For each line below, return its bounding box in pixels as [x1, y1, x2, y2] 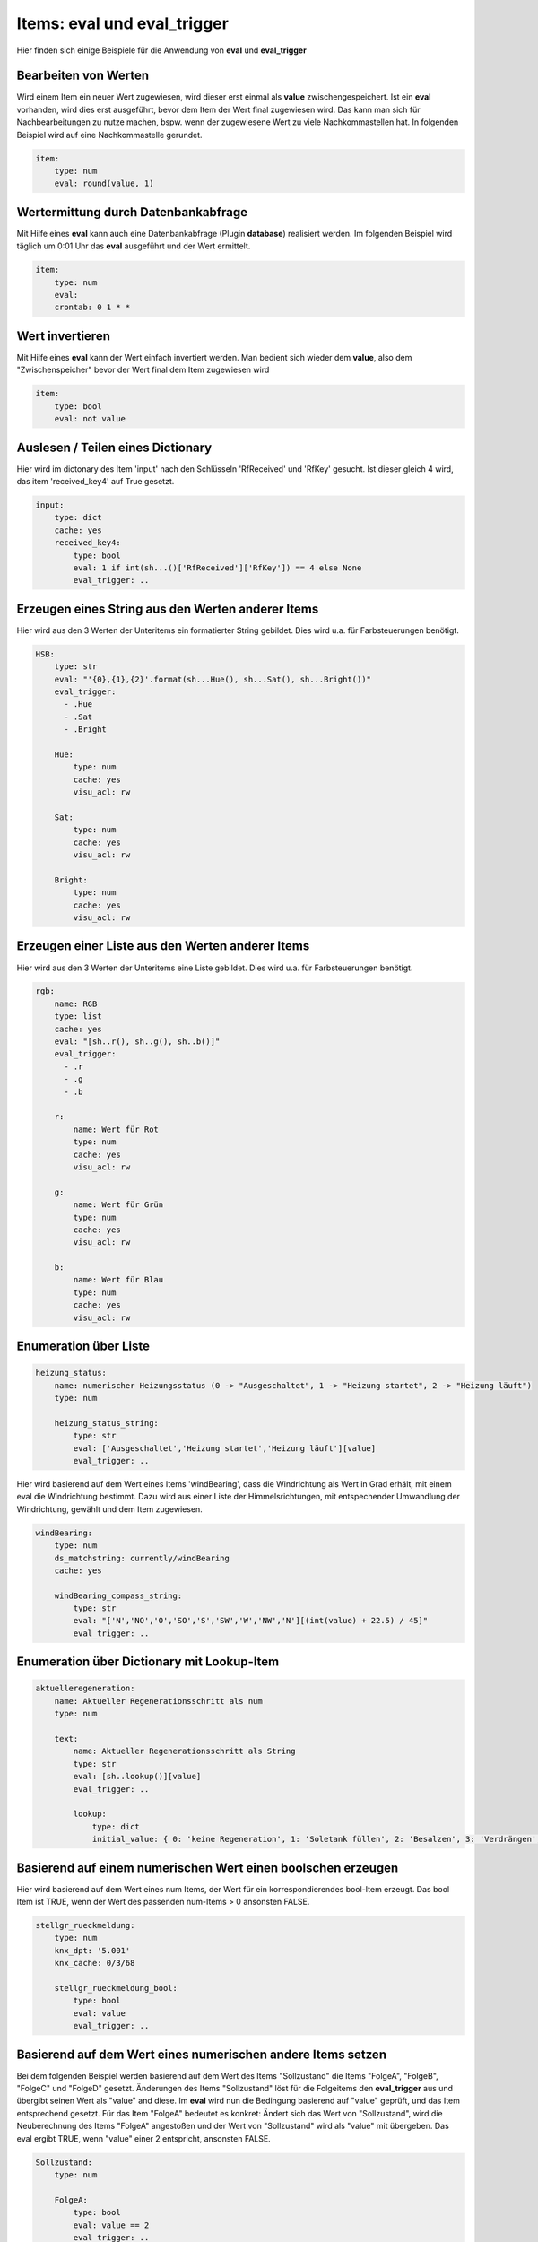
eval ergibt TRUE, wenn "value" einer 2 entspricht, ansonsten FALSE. [16, 2133, 271, 2143]
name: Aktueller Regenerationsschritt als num [54, 1696, 264, 1706]
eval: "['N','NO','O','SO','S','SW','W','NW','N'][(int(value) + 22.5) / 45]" [73, 1615, 429, 1626]
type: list [54, 1012, 102, 1021]
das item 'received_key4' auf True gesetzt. [16, 475, 175, 486]
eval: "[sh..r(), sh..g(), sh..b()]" [54, 1037, 221, 1047]
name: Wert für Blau [73, 1274, 164, 1285]
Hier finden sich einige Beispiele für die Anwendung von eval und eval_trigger [16, 45, 307, 56]
